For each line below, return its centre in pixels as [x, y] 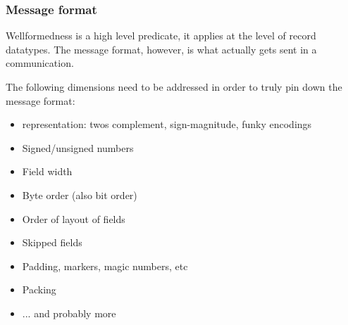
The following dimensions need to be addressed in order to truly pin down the [174, 87]
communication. [40, 63]
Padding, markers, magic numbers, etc [105, 266]
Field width [47, 171]
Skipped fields [52, 242]
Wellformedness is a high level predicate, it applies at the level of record [161, 36]
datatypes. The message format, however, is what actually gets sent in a [161, 49]
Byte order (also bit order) [80, 195]
